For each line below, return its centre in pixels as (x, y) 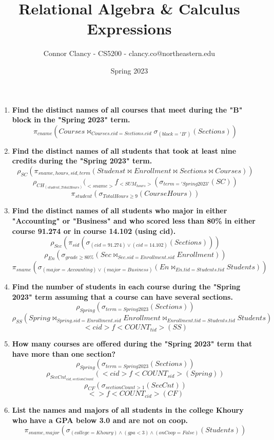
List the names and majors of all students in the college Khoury (128, 410)
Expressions (129, 29)
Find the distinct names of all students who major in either (120, 210)
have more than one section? (64, 353)
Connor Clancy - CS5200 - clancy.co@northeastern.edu (129, 53)
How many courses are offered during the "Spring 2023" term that (132, 344)
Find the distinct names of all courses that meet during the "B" (127, 109)
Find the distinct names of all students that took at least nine (124, 150)
